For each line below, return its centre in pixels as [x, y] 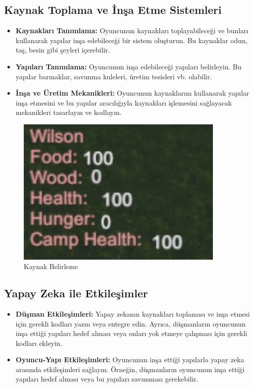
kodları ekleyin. [39, 343]
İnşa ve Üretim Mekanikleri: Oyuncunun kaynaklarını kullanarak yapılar [132, 93]
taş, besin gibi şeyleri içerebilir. [63, 50]
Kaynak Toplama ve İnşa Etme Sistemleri [113, 10]
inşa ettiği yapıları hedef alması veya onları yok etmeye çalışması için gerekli [131, 333]
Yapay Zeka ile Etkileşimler [76, 293]
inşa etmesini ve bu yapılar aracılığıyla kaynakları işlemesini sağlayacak [124, 102]
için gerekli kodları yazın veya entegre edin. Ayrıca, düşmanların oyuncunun [131, 323]
